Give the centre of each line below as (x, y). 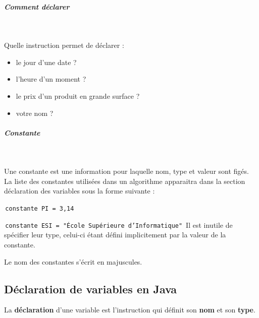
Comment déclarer (37, 6)
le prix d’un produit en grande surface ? (78, 96)
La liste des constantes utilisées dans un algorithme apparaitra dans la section (125, 181)
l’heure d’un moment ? (51, 79)
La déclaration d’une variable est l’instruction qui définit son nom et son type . (130, 310)
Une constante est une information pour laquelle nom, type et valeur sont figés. (126, 171)
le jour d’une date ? (46, 62)
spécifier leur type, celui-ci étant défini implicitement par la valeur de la (115, 235)
